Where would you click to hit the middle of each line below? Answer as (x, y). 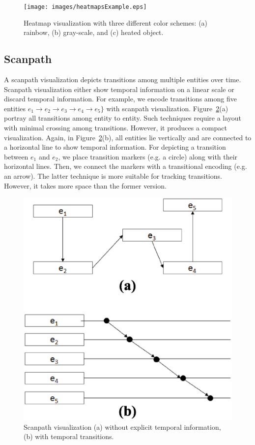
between (16, 156)
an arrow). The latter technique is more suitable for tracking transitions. (113, 175)
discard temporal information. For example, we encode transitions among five (120, 99)
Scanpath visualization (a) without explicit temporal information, (122, 427)
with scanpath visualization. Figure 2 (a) (167, 108)
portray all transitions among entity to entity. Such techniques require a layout (123, 118)
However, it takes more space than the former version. (85, 185)
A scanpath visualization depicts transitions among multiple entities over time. (123, 79)
